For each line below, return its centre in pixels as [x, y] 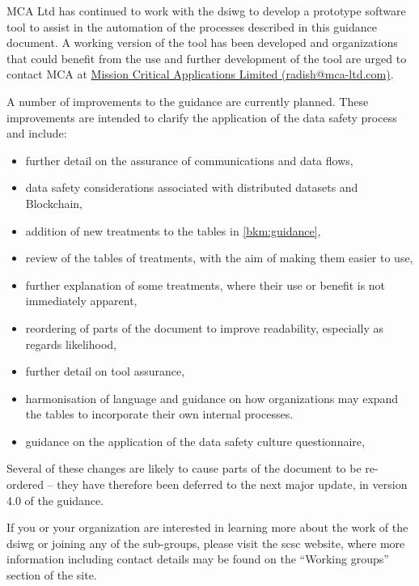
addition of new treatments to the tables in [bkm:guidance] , [173, 230]
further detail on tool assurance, [105, 371]
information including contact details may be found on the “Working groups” [198, 559]
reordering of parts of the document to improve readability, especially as [205, 327]
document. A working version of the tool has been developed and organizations [202, 42]
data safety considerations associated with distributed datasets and [192, 187]
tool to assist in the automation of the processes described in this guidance [192, 26]
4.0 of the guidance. [55, 500]
